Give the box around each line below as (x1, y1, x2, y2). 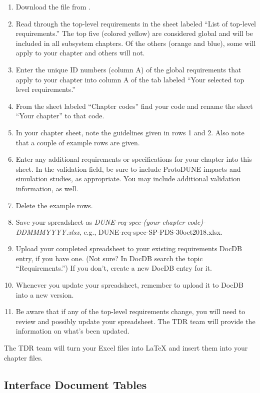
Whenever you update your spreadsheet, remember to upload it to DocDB (15, 280, 243, 290)
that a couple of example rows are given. (15, 137, 140, 147)
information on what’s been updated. (15, 326, 129, 336)
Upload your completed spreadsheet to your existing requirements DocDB (15, 243, 242, 254)
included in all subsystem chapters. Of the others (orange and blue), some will (15, 37, 256, 48)
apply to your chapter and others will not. (15, 47, 145, 58)
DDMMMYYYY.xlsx (15, 226, 79, 237)
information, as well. (15, 183, 78, 193)
